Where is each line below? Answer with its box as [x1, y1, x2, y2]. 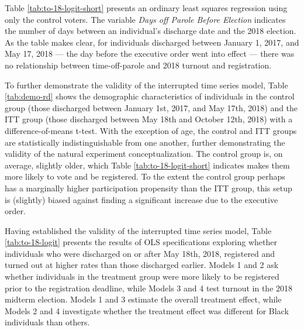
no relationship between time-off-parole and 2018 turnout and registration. [5, 59, 272, 71]
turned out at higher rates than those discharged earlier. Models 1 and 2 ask [5, 259, 279, 271]
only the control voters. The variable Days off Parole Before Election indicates [5, 13, 286, 25]
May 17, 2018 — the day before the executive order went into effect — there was [5, 47, 295, 60]
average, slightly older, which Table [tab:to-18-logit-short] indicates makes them [5, 159, 290, 171]
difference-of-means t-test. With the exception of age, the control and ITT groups [5, 124, 297, 136]
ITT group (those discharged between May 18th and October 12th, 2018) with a [5, 113, 293, 125]
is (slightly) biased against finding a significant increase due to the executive [5, 193, 278, 205]
